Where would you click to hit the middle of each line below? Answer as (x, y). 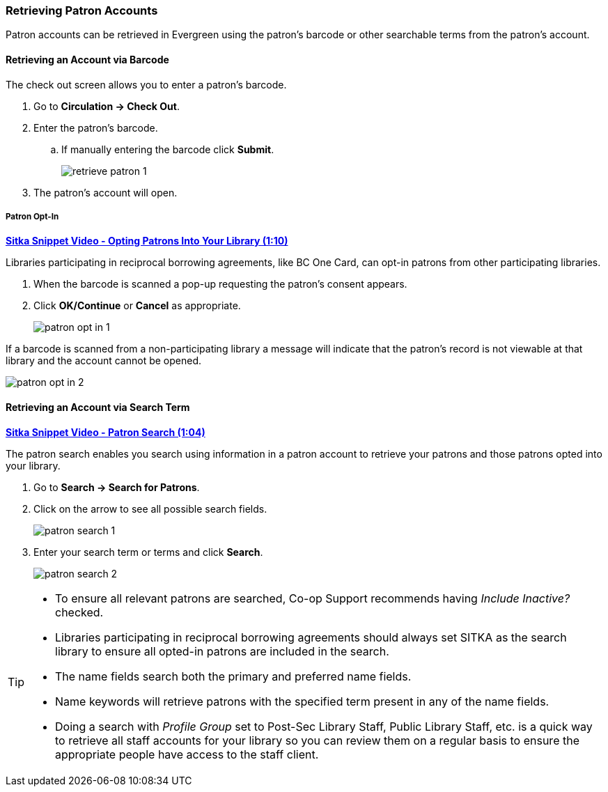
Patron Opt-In (32, 216)
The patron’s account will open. (106, 192)
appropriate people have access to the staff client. (187, 754)
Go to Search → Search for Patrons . (117, 487)
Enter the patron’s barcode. (96, 127)
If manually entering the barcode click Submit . (168, 149)
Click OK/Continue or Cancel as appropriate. (137, 306)
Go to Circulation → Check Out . (107, 106)
